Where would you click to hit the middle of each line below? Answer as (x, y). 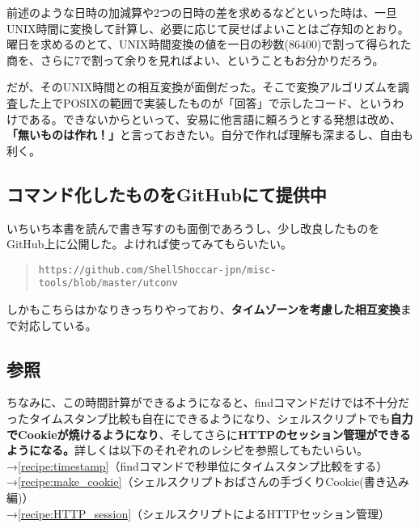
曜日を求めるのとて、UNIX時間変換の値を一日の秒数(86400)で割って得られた (209, 44)
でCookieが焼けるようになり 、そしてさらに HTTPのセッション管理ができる (209, 434)
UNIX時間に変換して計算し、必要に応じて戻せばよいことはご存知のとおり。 (208, 28)
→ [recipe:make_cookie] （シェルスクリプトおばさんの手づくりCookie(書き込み (208, 482)
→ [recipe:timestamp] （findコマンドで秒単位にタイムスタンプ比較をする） (197, 465)
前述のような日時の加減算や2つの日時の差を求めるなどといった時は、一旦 (202, 12)
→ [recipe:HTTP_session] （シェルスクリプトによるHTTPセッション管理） (198, 513)
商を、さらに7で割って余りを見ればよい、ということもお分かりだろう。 (195, 59)
